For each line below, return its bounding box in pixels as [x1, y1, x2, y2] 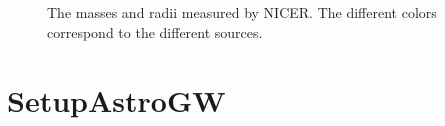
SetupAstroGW [7, 80, 226, 121]
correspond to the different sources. [47, 21, 263, 42]
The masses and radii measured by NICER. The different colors [47, 2, 437, 22]
